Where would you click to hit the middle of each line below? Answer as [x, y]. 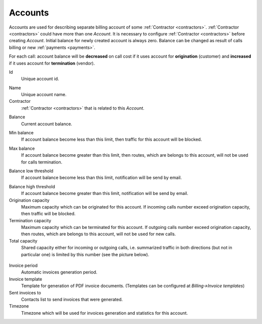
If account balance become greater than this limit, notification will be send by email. [105, 194]
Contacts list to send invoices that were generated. [72, 299]
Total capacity [23, 241]
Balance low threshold [31, 171]
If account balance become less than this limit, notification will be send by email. [101, 178]
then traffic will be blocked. [48, 214]
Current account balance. [47, 124]
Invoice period [23, 266]
